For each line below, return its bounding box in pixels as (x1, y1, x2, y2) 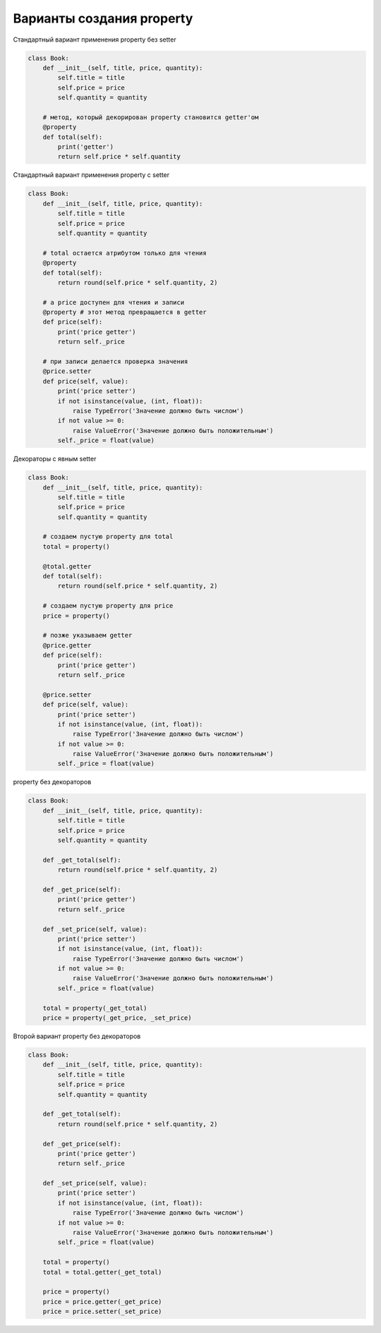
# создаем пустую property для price (42, 602, 174, 610)
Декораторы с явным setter (13, 455, 97, 463)
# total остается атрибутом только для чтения (42, 249, 207, 257)
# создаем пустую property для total (42, 532, 174, 541)
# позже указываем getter (42, 631, 133, 640)
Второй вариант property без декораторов (13, 1032, 141, 1040)
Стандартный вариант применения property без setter (13, 35, 176, 44)
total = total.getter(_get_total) (42, 1268, 162, 1276)
